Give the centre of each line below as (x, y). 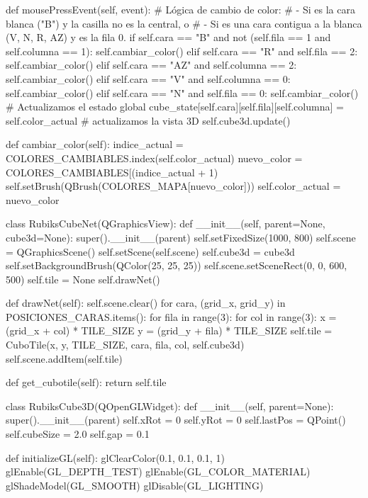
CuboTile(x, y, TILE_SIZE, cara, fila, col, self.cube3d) (125, 345)
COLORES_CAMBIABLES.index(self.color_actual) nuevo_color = (154, 158)
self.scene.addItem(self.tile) (64, 358)
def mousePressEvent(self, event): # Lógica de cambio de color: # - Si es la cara (180, 9)
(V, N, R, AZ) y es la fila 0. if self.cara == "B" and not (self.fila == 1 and (168, 37)
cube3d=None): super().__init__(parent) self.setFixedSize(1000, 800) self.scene (181, 237)
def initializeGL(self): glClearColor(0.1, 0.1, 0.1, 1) (115, 457)
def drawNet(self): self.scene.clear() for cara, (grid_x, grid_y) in (146, 303)
